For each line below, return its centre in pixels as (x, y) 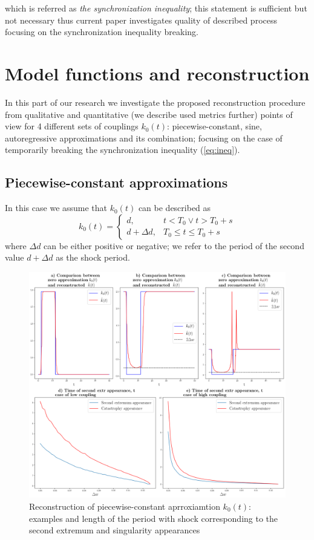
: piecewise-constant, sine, (214, 126)
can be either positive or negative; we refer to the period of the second (174, 245)
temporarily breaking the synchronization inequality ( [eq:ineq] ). (123, 150)
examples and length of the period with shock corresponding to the (154, 518)
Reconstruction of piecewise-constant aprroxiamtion (125, 506)
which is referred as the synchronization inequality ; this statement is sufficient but (156, 8)
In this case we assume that (56, 208)
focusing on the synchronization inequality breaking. (102, 32)
